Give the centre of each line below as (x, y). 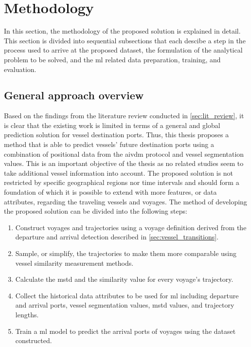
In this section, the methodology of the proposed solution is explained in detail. (122, 31)
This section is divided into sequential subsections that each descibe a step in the (125, 40)
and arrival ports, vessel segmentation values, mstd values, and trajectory (125, 305)
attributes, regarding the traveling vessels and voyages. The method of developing (125, 201)
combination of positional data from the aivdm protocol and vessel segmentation (124, 154)
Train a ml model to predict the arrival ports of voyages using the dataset (125, 331)
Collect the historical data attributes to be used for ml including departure (127, 295)
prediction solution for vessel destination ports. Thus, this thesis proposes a (117, 135)
